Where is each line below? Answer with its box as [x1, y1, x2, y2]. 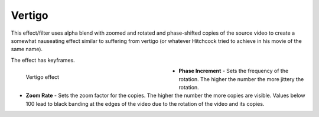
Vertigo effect [25, 73, 59, 81]
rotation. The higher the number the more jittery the [178, 75, 304, 82]
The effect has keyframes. [11, 56, 75, 63]
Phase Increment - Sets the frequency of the [178, 68, 289, 75]
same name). [11, 46, 43, 53]
